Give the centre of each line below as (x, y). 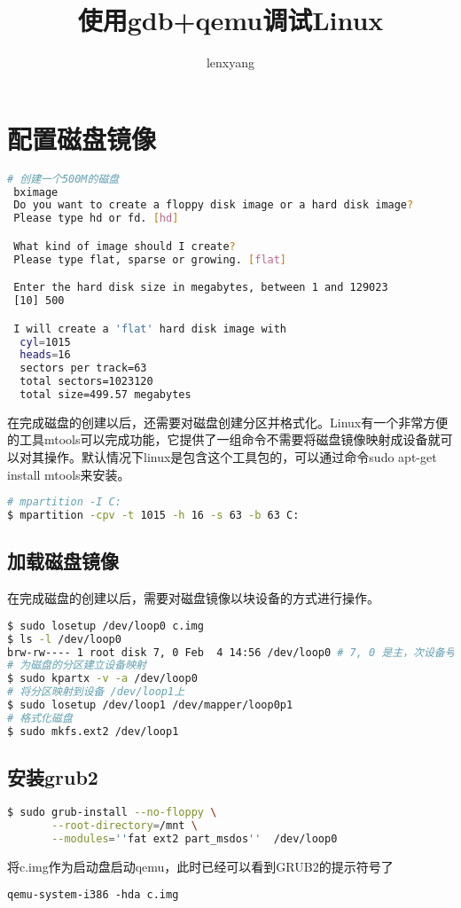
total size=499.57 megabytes (105, 395)
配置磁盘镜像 (82, 138)
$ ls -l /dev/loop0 (64, 639)
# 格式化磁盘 (40, 718)
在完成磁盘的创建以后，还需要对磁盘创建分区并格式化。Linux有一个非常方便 (228, 422)
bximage (36, 192)
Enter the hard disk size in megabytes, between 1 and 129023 (201, 288)
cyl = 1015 (45, 342)
